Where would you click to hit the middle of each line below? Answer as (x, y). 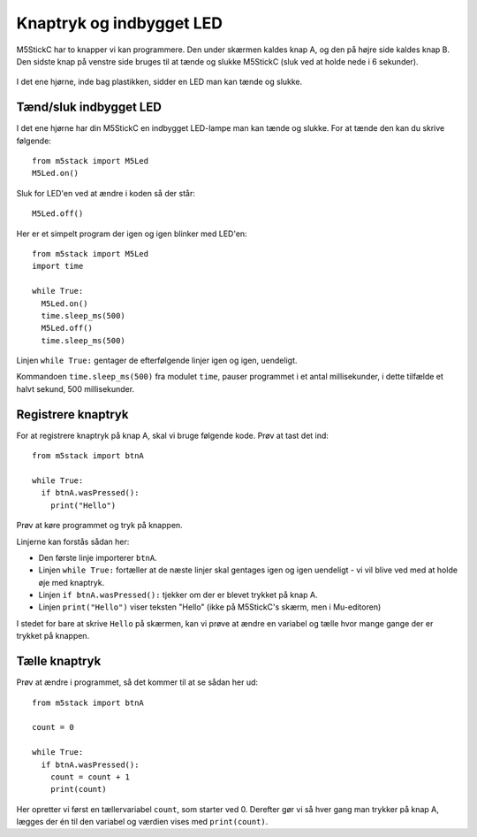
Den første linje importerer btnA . (98, 557)
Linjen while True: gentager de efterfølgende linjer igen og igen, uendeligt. (157, 361)
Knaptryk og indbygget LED (120, 23)
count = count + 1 (90, 777)
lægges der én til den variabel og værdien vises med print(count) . (142, 822)
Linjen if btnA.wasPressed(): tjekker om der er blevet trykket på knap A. (178, 595)
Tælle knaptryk (59, 661)
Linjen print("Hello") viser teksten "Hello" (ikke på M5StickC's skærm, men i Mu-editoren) (210, 607)
